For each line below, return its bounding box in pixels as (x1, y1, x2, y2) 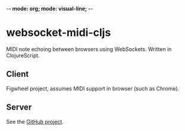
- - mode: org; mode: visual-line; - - (6, 5, 93, 12)
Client (6, 69, 29, 79)
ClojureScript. (6, 52, 40, 59)
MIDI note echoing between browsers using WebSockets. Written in (6, 45, 172, 52)
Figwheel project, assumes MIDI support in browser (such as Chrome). (6, 85, 180, 92)
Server (6, 102, 32, 113)
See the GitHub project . (6, 118, 64, 125)
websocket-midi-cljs (6, 26, 111, 39)
